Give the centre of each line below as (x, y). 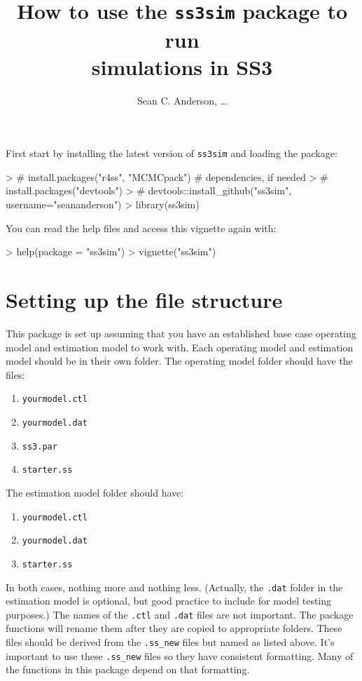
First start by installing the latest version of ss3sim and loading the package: (172, 153)
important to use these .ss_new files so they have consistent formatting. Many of (180, 655)
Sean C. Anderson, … (182, 100)
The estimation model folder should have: (95, 492)
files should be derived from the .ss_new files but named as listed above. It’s (170, 642)
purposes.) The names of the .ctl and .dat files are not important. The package (180, 614)
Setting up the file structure (144, 300)
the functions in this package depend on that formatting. (128, 669)
